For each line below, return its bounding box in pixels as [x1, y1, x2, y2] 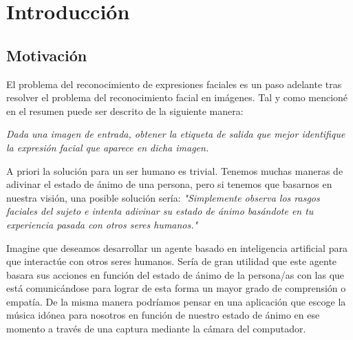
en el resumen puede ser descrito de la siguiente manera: [6, 103, 244, 118]
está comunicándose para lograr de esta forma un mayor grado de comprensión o [6, 281, 346, 295]
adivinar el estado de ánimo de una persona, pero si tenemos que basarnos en [6, 177, 332, 191]
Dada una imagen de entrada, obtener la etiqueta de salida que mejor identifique [6, 127, 345, 141]
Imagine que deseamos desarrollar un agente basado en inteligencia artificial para [6, 240, 347, 255]
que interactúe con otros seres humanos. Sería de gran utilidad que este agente [6, 254, 337, 268]
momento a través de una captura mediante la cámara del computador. [6, 321, 306, 336]
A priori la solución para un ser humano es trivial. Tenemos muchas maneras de [6, 163, 343, 178]
